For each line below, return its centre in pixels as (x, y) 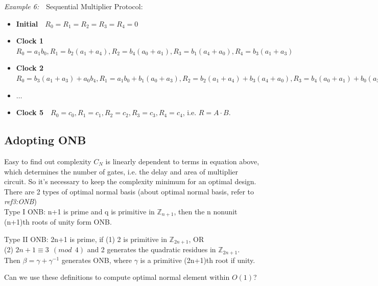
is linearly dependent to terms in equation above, (182, 161)
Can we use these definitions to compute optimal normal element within (117, 277)
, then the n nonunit (206, 211)
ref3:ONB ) (20, 201)
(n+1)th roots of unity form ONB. (58, 222)
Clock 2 (30, 68)
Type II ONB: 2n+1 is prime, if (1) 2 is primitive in (86, 239)
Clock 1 (30, 41)
